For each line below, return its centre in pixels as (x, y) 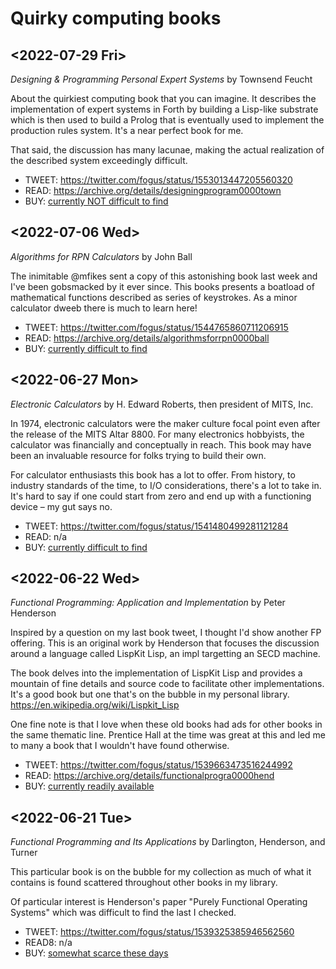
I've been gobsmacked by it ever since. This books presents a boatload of (162, 286)
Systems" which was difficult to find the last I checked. (123, 913)
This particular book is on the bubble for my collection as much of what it (161, 872)
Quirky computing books (116, 18)
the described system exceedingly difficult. (99, 160)
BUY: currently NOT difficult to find (96, 201)
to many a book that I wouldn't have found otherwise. (120, 746)
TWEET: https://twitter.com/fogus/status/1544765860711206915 (156, 327)
